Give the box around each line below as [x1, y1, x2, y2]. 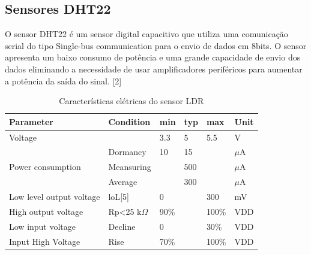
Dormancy [108, 145, 146, 158]
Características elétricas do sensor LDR [59, 95, 204, 107]
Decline [108, 220, 136, 232]
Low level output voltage [9, 190, 100, 202]
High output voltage [9, 205, 83, 217]
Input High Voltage [9, 235, 80, 247]
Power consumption [9, 160, 81, 173]
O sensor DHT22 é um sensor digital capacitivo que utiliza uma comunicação [5, 28, 288, 40]
